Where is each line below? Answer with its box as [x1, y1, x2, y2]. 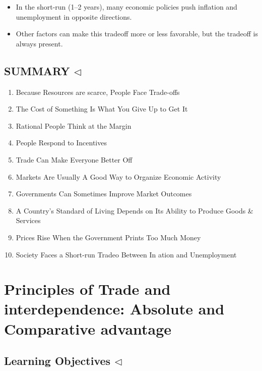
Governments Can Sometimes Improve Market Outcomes [16, 188, 192, 199]
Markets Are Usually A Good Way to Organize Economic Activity [16, 171, 221, 182]
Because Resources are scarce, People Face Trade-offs [16, 86, 180, 97]
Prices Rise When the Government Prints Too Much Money [16, 232, 201, 242]
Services [16, 215, 41, 226]
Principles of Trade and [4, 279, 171, 299]
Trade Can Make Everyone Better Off [16, 154, 133, 165]
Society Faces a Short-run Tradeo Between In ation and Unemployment [16, 249, 237, 259]
